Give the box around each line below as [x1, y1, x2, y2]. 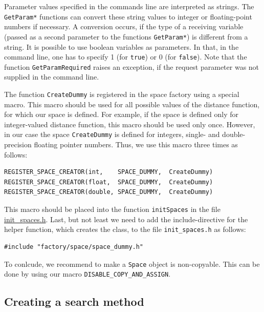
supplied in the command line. [4, 71, 99, 82]
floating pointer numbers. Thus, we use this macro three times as [34, 139, 238, 150]
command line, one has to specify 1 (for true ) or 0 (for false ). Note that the [4, 51, 247, 62]
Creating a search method [4, 294, 144, 309]
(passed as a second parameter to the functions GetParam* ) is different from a [4, 31, 248, 42]
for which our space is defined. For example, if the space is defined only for [4, 109, 238, 120]
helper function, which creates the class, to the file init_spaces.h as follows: [4, 224, 246, 235]
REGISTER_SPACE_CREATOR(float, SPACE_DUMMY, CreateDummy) [4, 178, 213, 186]
